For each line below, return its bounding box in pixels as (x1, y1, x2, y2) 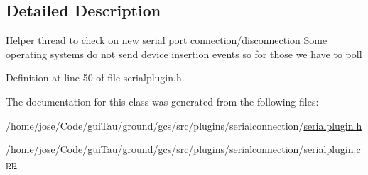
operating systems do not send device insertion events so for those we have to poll (6, 46, 362, 61)
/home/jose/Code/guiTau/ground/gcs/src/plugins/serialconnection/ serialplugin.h (6, 118, 362, 132)
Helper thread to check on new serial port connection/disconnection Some (6, 33, 328, 47)
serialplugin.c (303, 142, 361, 157)
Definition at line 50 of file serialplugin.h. (6, 70, 185, 85)
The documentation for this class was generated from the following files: (6, 94, 319, 108)
